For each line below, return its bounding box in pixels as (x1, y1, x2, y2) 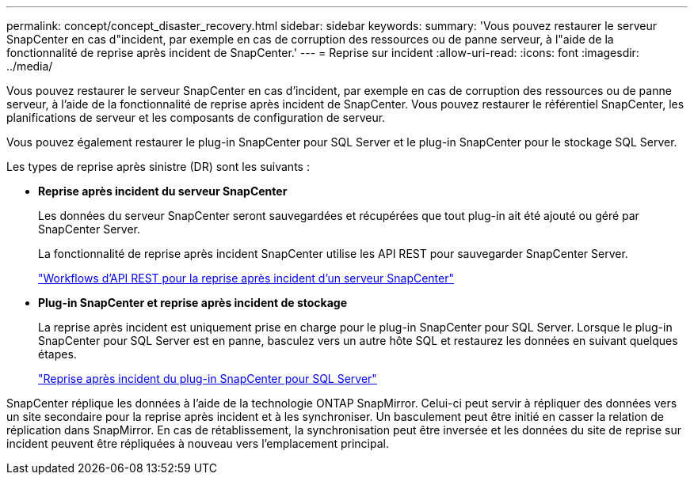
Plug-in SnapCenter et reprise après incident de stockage (38, 296, 347, 309)
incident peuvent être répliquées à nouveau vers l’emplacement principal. (6, 437, 389, 450)
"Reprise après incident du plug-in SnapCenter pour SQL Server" (38, 372, 377, 385)
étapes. (38, 347, 77, 361)
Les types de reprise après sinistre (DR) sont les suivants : (6, 160, 310, 173)
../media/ (6, 59, 53, 73)
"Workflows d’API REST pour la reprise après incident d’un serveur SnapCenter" (38, 271, 455, 285)
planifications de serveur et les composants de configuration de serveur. (6, 111, 386, 124)
